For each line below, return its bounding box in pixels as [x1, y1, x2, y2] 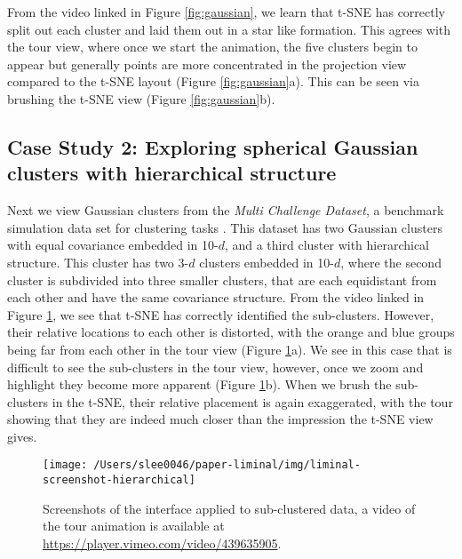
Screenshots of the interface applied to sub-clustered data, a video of [43, 499, 416, 517]
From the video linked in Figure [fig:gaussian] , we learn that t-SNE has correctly [7, 3, 445, 20]
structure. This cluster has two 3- [7, 252, 189, 271]
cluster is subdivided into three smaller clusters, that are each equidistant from [7, 270, 437, 289]
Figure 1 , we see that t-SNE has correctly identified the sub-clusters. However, [7, 305, 434, 323]
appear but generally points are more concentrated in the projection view [7, 54, 407, 73]
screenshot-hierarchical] [43, 474, 195, 487]
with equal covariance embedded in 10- [7, 236, 219, 254]
